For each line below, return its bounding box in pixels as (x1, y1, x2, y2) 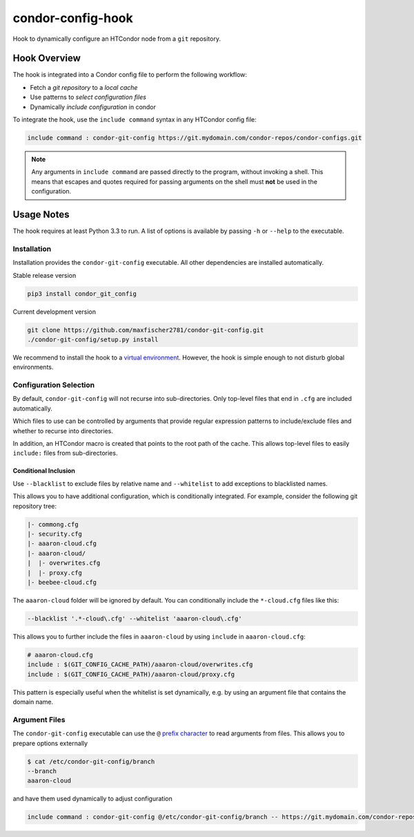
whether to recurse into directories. (12, 426, 113, 435)
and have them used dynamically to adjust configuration (12, 795, 172, 803)
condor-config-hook (12, 10, 134, 26)
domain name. (12, 698, 54, 706)
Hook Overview (12, 53, 81, 64)
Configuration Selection (12, 380, 95, 390)
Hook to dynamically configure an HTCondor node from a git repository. (12, 35, 221, 43)
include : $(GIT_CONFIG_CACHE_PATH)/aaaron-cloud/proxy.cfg (27, 670, 235, 678)
